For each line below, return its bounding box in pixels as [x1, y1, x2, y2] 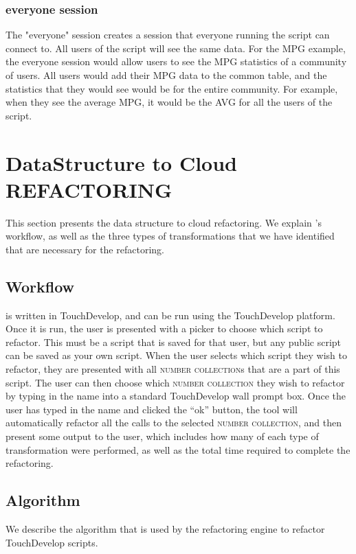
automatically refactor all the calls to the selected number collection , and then [5, 415, 342, 430]
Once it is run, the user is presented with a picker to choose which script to [5, 321, 323, 336]
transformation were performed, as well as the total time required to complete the [5, 442, 351, 457]
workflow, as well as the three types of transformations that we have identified [5, 229, 335, 243]
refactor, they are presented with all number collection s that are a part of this [5, 362, 340, 376]
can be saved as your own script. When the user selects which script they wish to [5, 348, 347, 362]
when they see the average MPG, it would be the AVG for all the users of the [5, 95, 333, 109]
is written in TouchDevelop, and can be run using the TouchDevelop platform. [5, 308, 335, 322]
